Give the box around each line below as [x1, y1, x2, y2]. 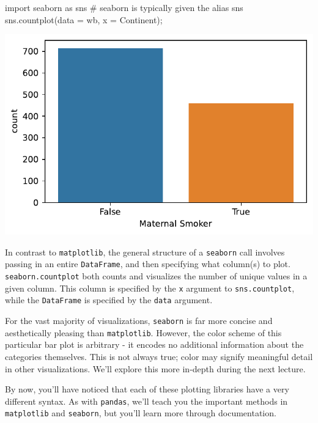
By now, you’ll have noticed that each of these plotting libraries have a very [5, 383, 289, 395]
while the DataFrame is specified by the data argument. [5, 293, 213, 306]
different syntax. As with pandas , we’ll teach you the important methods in [5, 394, 288, 407]
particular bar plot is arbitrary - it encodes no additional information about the [5, 338, 304, 351]
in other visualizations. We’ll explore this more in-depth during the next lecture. [5, 362, 306, 375]
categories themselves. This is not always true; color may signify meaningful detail [5, 350, 313, 362]
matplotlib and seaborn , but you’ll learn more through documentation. [5, 406, 276, 419]
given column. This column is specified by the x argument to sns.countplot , [5, 281, 295, 294]
